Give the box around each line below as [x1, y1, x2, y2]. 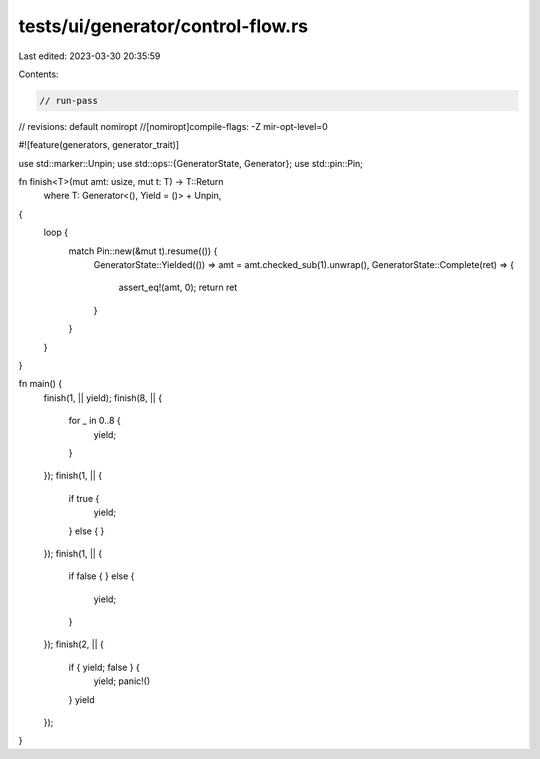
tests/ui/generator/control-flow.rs [18, 15, 309, 37]
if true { [68, 492, 100, 504]
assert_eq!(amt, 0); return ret [118, 281, 238, 294]
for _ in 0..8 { [68, 415, 122, 427]
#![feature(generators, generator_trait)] [18, 139, 180, 151]
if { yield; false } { [68, 661, 140, 673]
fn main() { [18, 378, 63, 390]
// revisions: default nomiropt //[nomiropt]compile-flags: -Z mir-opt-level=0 [18, 120, 329, 132]
